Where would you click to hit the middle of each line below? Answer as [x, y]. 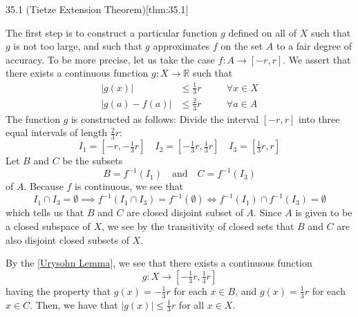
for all [191, 304]
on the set [242, 46]
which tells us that [45, 212]
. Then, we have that [74, 304]
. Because [44, 186]
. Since [268, 212]
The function [33, 118]
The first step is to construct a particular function [112, 32]
